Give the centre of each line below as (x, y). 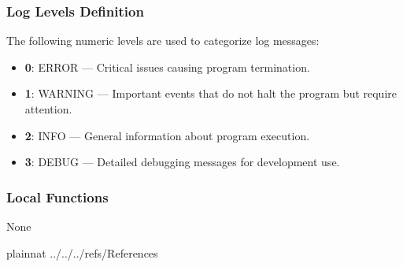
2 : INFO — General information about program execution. (167, 135)
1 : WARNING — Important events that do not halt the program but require (211, 93)
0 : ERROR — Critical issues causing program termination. (167, 67)
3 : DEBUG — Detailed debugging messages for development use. (182, 162)
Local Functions (57, 197)
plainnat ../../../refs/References (82, 252)
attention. (48, 109)
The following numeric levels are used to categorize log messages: (163, 41)
